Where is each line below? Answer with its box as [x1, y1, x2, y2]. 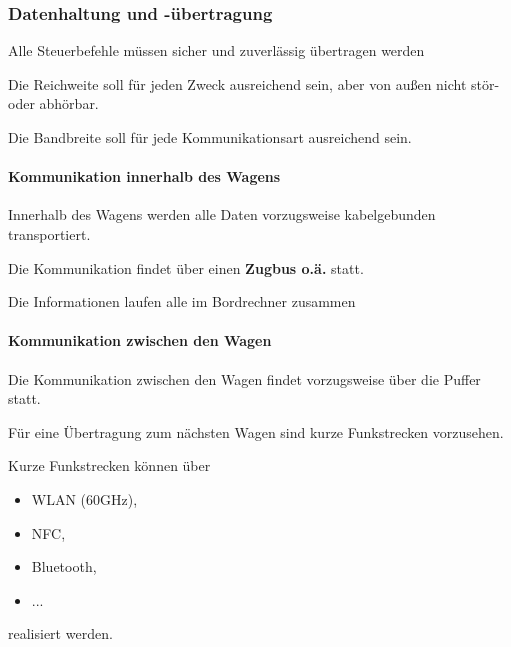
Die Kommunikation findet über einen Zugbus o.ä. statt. [8, 257, 364, 278]
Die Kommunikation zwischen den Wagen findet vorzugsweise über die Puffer [8, 368, 481, 389]
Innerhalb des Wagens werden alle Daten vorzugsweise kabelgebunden [8, 204, 436, 225]
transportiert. [8, 223, 91, 244]
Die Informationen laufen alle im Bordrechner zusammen [8, 291, 356, 312]
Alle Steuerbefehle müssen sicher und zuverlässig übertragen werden [8, 40, 425, 61]
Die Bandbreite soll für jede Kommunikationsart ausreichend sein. [8, 127, 412, 147]
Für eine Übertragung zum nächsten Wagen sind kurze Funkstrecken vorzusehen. [8, 421, 504, 442]
